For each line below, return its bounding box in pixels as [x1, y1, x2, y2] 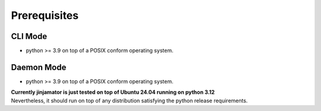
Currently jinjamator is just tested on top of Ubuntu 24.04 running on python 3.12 [11, 89, 215, 96]
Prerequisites [11, 9, 79, 22]
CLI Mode [11, 31, 48, 41]
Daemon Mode [11, 62, 67, 72]
